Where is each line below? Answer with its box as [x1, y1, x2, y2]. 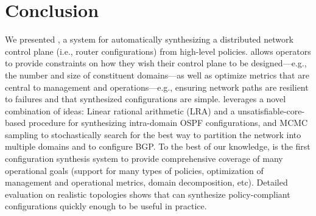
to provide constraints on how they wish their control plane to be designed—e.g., [5, 57, 307, 69]
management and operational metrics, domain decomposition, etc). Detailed [5, 176, 288, 189]
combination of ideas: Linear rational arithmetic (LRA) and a [5, 104, 235, 117]
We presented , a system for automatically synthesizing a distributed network [5, 33, 293, 46]
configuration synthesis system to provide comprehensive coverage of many [5, 152, 283, 165]
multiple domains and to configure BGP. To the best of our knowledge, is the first [5, 140, 311, 153]
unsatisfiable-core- [237, 104, 305, 117]
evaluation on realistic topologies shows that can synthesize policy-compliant [5, 187, 290, 200]
